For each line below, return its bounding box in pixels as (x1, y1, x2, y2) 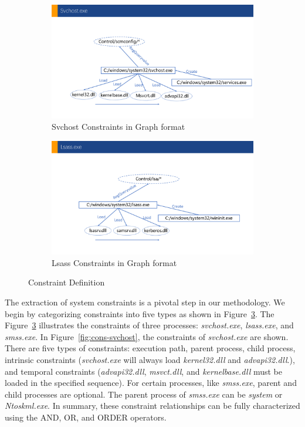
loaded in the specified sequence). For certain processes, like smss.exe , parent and (5, 376, 297, 389)
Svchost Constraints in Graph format (52, 120, 185, 133)
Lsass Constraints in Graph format (52, 256, 177, 268)
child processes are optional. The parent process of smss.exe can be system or (5, 388, 283, 400)
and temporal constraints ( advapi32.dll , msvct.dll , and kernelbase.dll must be (5, 365, 283, 377)
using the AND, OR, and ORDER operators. (5, 411, 167, 423)
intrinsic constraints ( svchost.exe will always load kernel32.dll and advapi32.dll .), (5, 353, 295, 365)
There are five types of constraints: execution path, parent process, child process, (5, 342, 296, 354)
